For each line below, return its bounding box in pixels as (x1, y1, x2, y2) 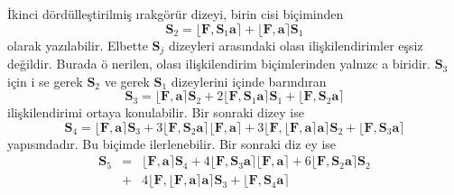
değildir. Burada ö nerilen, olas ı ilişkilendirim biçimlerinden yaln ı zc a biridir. (7, 54, 431, 73)
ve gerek (104, 71, 150, 90)
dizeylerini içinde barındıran (171, 71, 327, 90)
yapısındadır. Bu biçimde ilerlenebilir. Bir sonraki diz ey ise (7, 134, 337, 153)
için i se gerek (7, 71, 83, 90)
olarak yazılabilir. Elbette (7, 35, 148, 54)
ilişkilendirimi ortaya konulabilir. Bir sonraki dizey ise (7, 103, 304, 122)
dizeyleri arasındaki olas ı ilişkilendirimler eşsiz (168, 35, 423, 54)
